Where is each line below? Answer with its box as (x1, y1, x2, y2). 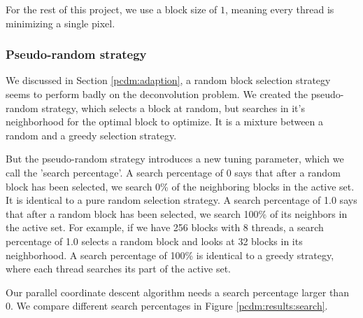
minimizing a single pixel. (6, 15, 115, 30)
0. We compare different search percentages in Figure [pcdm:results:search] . (6, 298, 328, 313)
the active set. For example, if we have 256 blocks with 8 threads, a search (6, 220, 324, 235)
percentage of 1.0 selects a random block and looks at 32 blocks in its (6, 233, 303, 248)
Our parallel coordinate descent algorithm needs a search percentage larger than (6, 284, 349, 299)
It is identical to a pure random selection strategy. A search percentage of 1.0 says (6, 193, 357, 207)
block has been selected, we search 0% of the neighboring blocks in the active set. (6, 179, 355, 193)
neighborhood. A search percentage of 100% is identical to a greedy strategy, (6, 247, 334, 262)
